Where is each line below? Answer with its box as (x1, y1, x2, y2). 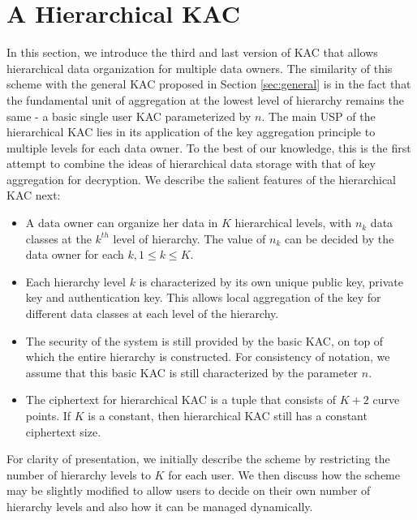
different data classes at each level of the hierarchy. (25, 305, 279, 322)
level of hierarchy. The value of (113, 230, 266, 247)
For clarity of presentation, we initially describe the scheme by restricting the (6, 450, 390, 467)
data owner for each (25, 246, 124, 263)
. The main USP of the (261, 107, 376, 124)
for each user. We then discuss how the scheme (168, 466, 400, 483)
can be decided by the (285, 230, 394, 247)
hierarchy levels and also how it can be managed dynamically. (6, 497, 313, 514)
